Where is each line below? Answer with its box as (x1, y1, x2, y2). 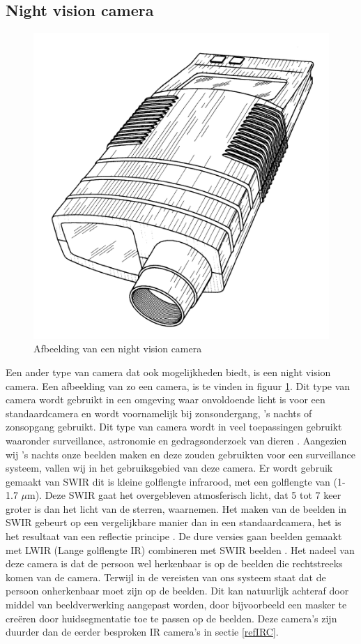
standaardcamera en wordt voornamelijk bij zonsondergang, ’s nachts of (6, 405, 312, 420)
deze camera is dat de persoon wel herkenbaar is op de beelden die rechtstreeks (6, 556, 343, 571)
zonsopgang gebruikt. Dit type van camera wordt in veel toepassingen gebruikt (6, 419, 342, 434)
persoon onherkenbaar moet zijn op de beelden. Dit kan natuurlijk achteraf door (6, 583, 349, 598)
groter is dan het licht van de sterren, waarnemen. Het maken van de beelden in (6, 501, 347, 516)
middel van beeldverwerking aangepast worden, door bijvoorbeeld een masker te (6, 597, 347, 612)
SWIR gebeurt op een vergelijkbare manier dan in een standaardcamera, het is (6, 515, 341, 530)
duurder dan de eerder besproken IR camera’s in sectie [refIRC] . (6, 624, 279, 639)
